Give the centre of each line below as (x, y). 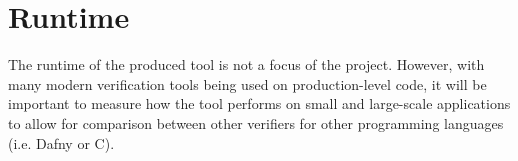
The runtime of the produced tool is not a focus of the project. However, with (246, 64)
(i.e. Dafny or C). (61, 142)
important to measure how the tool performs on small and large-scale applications (259, 103)
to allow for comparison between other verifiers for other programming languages (256, 122)
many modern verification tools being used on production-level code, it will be (247, 83)
